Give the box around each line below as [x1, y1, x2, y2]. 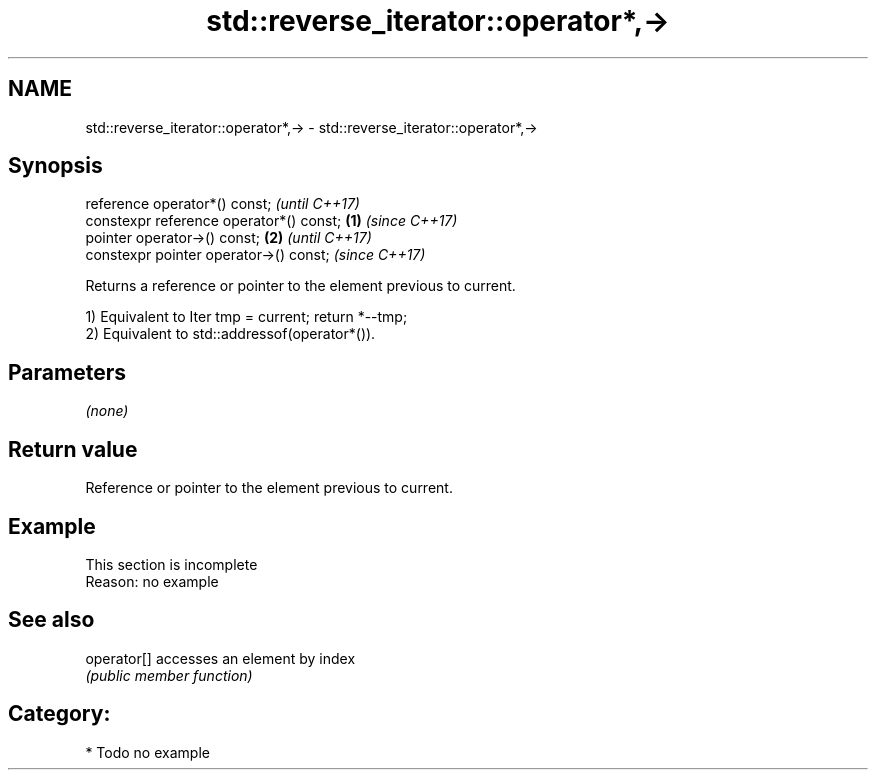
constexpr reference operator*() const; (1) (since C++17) [85, 212, 458, 230]
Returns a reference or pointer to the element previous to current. [85, 277, 516, 295]
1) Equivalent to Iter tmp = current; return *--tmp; [85, 308, 408, 326]
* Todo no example [85, 743, 210, 761]
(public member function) [85, 666, 253, 684]
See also [8, 607, 95, 633]
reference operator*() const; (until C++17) [85, 195, 360, 213]
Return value [8, 436, 138, 462]
